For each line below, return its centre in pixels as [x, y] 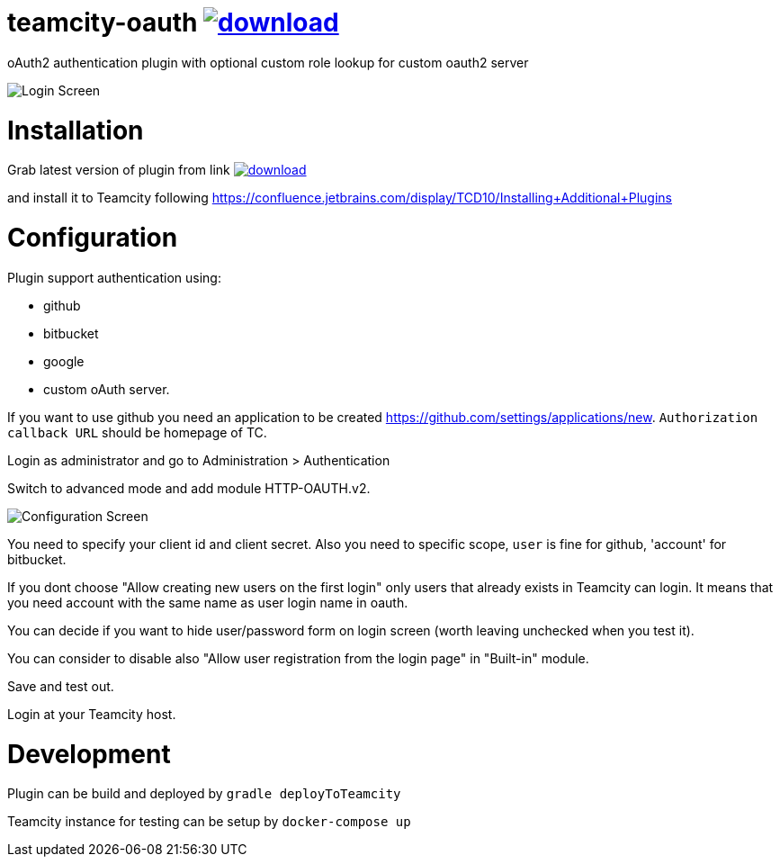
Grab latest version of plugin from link [119, 170]
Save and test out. [61, 686]
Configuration [93, 238]
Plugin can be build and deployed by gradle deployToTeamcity [204, 794]
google [64, 361]
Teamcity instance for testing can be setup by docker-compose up [209, 822]
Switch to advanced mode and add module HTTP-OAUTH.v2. [189, 488]
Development [89, 754]
